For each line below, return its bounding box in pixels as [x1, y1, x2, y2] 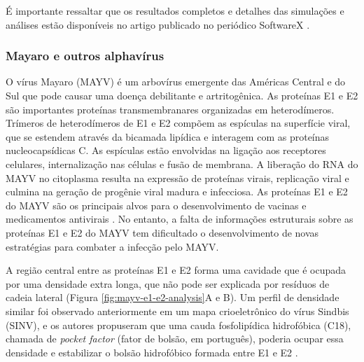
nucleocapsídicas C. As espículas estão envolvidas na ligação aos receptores [6, 143, 326, 158]
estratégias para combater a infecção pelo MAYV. [6, 239, 219, 253]
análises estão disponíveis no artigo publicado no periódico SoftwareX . [6, 17, 310, 32]
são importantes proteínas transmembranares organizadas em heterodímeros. [6, 102, 335, 116]
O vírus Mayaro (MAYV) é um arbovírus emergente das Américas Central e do [6, 74, 346, 89]
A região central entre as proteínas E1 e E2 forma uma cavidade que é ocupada [6, 263, 346, 277]
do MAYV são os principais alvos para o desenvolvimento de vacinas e [6, 197, 307, 212]
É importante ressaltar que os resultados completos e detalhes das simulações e [6, 4, 344, 18]
